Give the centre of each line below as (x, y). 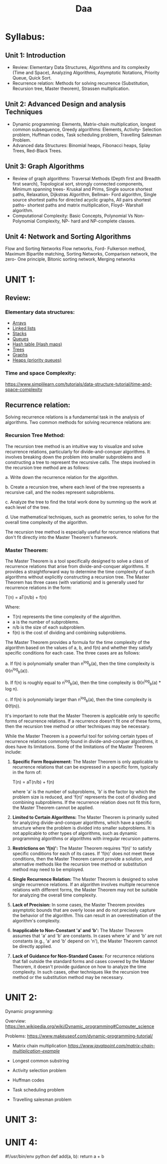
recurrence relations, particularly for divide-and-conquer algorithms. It (78, 451)
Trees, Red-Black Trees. (37, 150)
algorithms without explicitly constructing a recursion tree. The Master (77, 577)
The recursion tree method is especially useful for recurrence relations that (82, 532)
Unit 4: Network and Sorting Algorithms (68, 237)
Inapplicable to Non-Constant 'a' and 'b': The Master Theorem (78, 930)
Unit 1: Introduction (35, 55)
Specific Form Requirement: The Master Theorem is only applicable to (85, 761)
